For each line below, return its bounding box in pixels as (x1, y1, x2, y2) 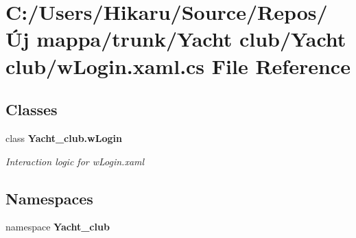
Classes (5, 99, 58, 120)
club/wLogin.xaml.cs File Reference (5, 51, 351, 80)
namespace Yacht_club (5, 219, 110, 234)
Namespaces (5, 187, 93, 209)
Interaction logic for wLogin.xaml (5, 154, 145, 168)
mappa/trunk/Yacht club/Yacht (36, 25, 346, 53)
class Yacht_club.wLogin (5, 130, 122, 145)
